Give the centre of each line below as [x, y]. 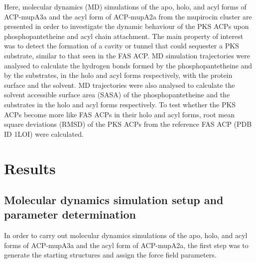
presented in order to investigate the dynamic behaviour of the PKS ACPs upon [127, 26]
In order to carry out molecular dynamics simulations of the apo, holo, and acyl [126, 235]
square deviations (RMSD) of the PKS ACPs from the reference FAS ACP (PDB [128, 124]
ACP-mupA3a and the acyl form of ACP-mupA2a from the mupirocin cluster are [128, 16]
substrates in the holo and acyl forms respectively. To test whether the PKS [120, 104]
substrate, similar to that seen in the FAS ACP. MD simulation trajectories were [127, 55]
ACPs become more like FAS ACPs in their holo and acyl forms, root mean [119, 114]
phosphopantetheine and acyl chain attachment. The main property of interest [124, 36]
